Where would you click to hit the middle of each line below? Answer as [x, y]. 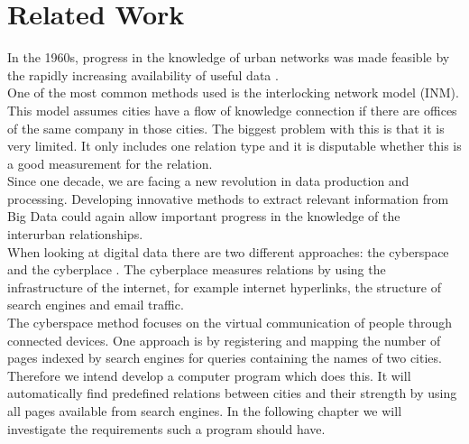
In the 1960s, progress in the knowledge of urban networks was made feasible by [229, 57]
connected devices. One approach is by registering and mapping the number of [224, 340]
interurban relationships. [75, 234]
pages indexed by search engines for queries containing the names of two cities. [225, 358]
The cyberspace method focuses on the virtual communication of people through [230, 323]
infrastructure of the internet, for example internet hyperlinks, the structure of [224, 287]
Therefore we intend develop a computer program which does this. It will [209, 375]
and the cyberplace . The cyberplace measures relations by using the [197, 269]
